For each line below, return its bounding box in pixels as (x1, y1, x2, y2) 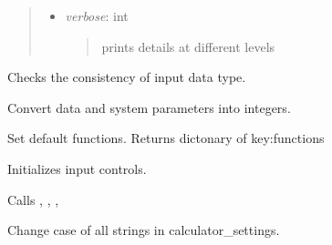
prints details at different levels (101, 36, 275, 56)
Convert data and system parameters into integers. (7, 97, 291, 117)
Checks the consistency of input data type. (7, 67, 246, 87)
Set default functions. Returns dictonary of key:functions (7, 128, 325, 148)
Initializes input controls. (7, 158, 147, 178)
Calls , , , (7, 189, 59, 209)
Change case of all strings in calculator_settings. (7, 220, 280, 240)
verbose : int (65, 6, 129, 25)
